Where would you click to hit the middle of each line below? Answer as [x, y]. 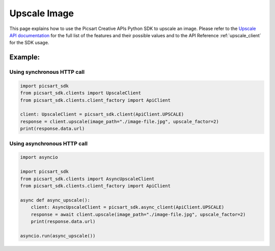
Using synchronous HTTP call [47, 72]
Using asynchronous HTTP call [48, 144]
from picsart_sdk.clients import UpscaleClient [80, 93]
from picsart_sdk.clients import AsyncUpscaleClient [87, 179]
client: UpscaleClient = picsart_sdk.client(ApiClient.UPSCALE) [102, 114]
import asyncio [39, 157]
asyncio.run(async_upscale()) [58, 236]
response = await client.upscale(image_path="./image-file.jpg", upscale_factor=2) [138, 214]
